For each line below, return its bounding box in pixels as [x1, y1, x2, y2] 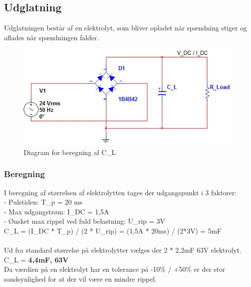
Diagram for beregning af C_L [24, 147, 116, 157]
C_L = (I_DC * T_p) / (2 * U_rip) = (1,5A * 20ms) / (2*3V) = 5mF [4, 226, 222, 236]
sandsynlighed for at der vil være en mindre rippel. [4, 274, 157, 284]
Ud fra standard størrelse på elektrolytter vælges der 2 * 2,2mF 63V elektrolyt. [4, 245, 242, 255]
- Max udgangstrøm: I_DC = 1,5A [4, 206, 109, 216]
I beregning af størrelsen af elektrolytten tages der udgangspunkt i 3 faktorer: [4, 187, 237, 197]
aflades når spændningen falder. [4, 32, 99, 42]
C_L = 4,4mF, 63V [4, 254, 69, 264]
